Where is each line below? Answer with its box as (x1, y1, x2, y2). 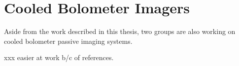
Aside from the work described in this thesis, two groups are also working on (4, 26, 236, 36)
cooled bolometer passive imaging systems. (4, 35, 133, 46)
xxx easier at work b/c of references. (4, 52, 114, 63)
